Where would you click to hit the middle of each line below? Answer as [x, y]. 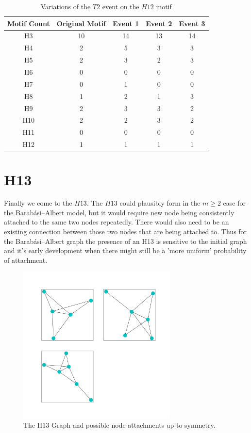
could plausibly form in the [160, 203]
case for [234, 203]
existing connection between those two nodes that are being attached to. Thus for [125, 232]
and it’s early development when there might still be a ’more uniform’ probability [125, 250]
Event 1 [126, 23]
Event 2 [159, 23]
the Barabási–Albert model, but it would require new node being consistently [119, 212]
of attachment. [26, 260]
